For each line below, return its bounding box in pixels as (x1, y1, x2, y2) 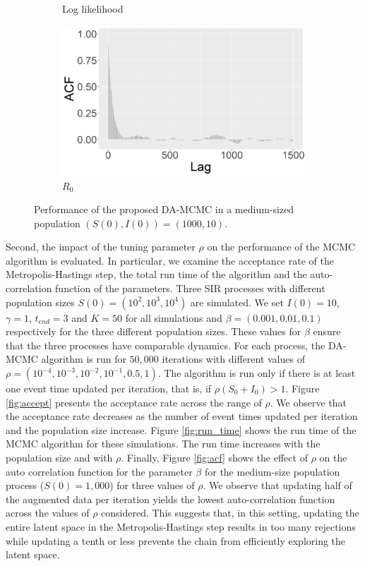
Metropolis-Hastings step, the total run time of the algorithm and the (6, 267, 307, 282)
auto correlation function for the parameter (6, 464, 193, 478)
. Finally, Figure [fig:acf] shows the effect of (121, 450, 308, 464)
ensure (313, 324, 341, 339)
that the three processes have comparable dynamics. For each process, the (6, 337, 325, 352)
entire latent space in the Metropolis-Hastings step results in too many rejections (6, 519, 356, 534)
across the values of (6, 505, 90, 520)
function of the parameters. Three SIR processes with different (55, 281, 325, 296)
